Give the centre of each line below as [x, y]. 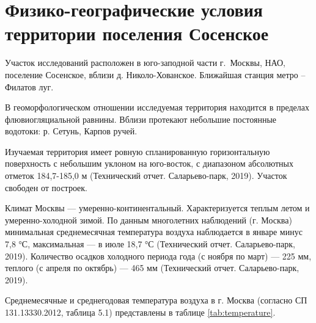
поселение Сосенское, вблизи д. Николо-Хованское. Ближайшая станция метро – [155, 74]
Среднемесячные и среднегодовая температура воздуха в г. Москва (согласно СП [156, 300]
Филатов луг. [29, 86]
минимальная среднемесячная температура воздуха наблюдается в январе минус [154, 232]
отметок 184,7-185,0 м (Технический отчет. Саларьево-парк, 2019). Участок [146, 176]
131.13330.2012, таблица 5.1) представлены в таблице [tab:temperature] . [140, 312]
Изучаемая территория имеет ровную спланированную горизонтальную [138, 151]
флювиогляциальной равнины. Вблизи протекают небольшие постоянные [141, 119]
